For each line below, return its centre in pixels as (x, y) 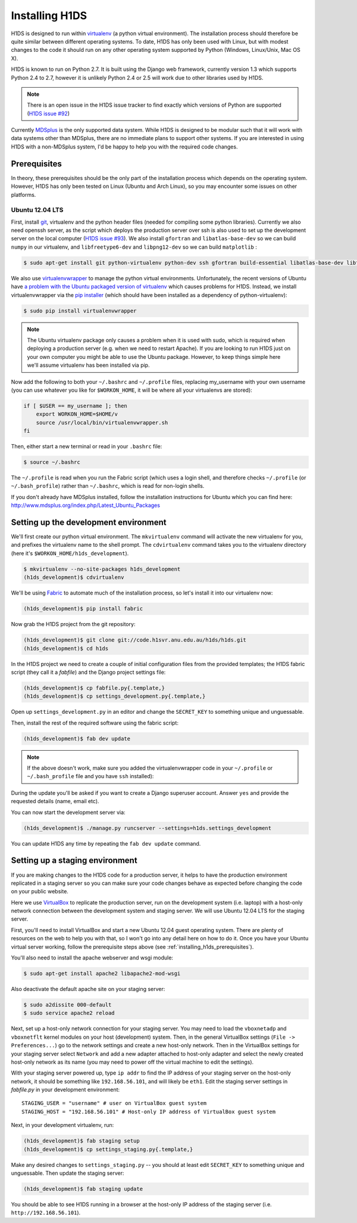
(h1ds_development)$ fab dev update (77, 739)
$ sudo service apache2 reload (69, 1013)
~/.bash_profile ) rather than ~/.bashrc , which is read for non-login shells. (108, 486)
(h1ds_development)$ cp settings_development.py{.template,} (115, 696)
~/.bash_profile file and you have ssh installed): (90, 776)
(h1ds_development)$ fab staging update (83, 1189)
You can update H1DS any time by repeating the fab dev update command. (106, 843)
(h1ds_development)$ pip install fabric (83, 609)
